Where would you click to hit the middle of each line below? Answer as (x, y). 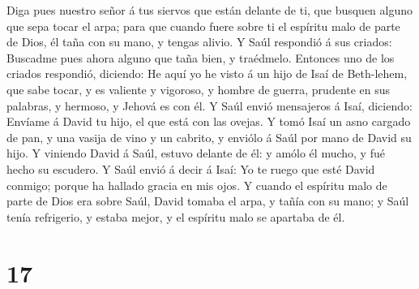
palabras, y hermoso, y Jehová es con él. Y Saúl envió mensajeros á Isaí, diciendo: (209, 105)
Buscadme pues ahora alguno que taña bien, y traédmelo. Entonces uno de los (201, 57)
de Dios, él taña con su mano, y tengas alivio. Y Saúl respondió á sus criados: (199, 42)
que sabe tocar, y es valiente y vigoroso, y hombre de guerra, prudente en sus (199, 89)
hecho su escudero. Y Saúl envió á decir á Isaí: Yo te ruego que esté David (191, 168)
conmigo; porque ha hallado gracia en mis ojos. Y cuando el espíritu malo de (197, 185)
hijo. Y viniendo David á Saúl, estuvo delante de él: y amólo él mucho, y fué (196, 153)
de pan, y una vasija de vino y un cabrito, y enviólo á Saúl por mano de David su (209, 137)
